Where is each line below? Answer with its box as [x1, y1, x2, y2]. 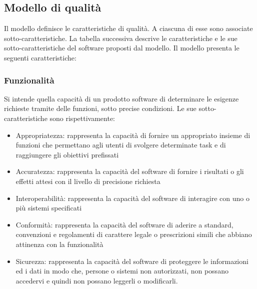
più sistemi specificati [15, 202, 82, 213]
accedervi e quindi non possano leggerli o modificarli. [15, 275, 178, 285]
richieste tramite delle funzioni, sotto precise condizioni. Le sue [4, 103, 196, 113]
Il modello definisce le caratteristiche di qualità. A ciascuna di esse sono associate [4, 23, 253, 33]
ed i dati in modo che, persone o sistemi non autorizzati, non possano [15, 265, 228, 276]
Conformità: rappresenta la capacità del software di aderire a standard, [15, 219, 233, 229]
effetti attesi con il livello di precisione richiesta [15, 175, 160, 186]
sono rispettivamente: [49, 112, 115, 123]
